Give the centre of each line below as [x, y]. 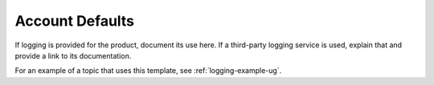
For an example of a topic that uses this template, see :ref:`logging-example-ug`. [148, 71]
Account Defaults [75, 21]
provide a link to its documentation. [73, 55]
